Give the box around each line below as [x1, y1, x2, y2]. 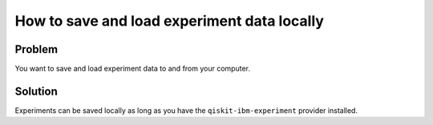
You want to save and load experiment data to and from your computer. [14, 64, 250, 74]
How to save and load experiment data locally [14, 12, 325, 30]
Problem [14, 42, 59, 56]
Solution [14, 84, 58, 98]
